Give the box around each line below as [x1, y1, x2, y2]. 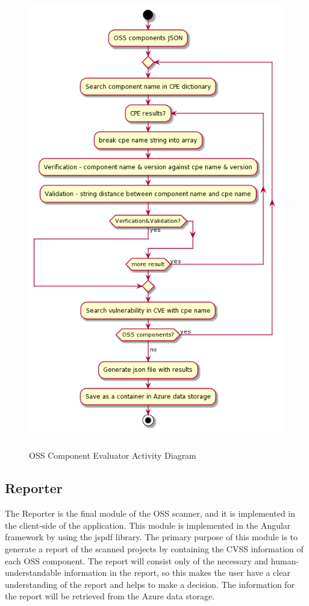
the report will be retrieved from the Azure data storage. [5, 590, 215, 602]
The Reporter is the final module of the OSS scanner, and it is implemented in [5, 507, 296, 520]
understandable [5, 566, 61, 579]
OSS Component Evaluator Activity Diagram [29, 449, 196, 462]
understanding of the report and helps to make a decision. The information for [5, 578, 295, 590]
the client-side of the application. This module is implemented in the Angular [5, 518, 291, 531]
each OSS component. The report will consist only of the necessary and [5, 554, 269, 567]
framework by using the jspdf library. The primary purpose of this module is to [5, 531, 298, 543]
